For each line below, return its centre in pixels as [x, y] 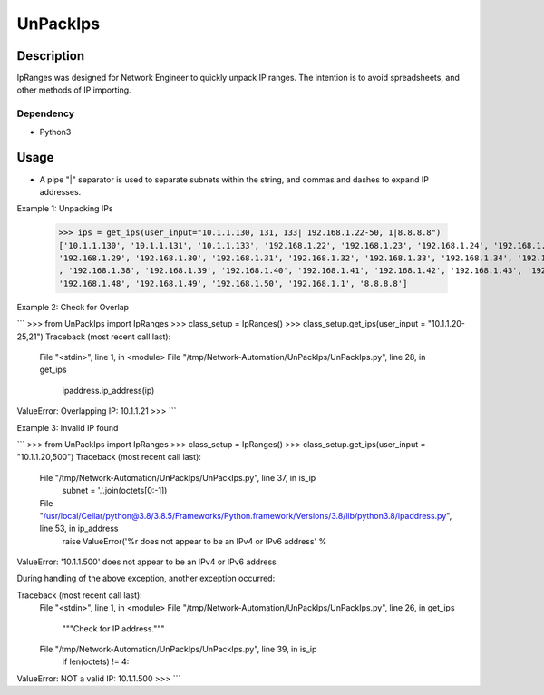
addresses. [60, 191]
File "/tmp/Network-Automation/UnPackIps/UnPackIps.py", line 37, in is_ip [178, 477]
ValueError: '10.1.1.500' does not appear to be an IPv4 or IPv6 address [146, 562]
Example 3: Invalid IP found [68, 427]
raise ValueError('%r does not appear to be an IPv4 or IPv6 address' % [194, 541]
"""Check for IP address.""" [113, 628]
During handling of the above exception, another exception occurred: [146, 578]
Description [51, 56]
